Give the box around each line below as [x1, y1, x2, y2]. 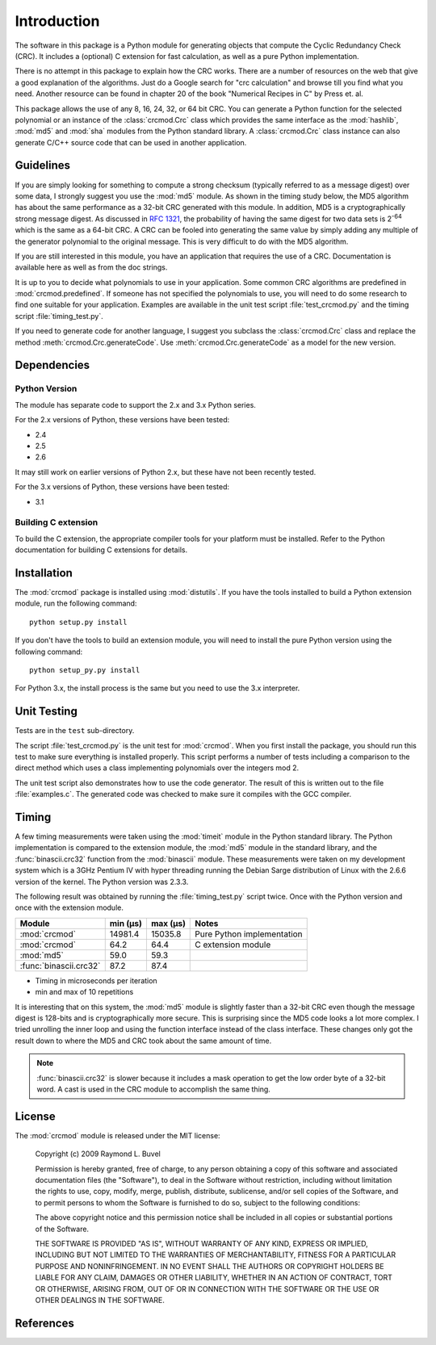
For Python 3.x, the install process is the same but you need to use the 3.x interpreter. [15, 683, 300, 693]
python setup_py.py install [29, 665, 140, 674]
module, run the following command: [15, 598, 137, 609]
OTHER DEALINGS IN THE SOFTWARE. [35, 1295, 166, 1305]
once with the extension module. [15, 903, 124, 912]
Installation [15, 566, 73, 580]
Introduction [15, 12, 100, 30]
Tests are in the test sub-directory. [15, 726, 135, 735]
